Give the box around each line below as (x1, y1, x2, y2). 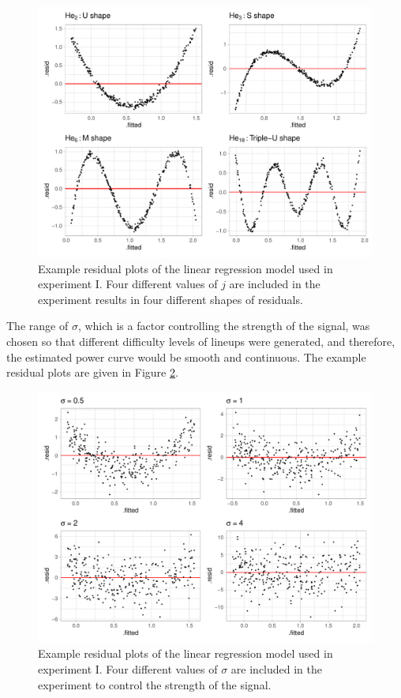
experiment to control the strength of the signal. (38, 676, 272, 692)
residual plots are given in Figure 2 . (6, 364, 178, 381)
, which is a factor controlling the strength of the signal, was (77, 317, 370, 334)
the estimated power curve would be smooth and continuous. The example (6, 348, 366, 365)
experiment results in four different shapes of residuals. (38, 291, 303, 307)
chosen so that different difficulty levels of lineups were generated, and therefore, (6, 332, 395, 349)
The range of (6, 317, 69, 334)
